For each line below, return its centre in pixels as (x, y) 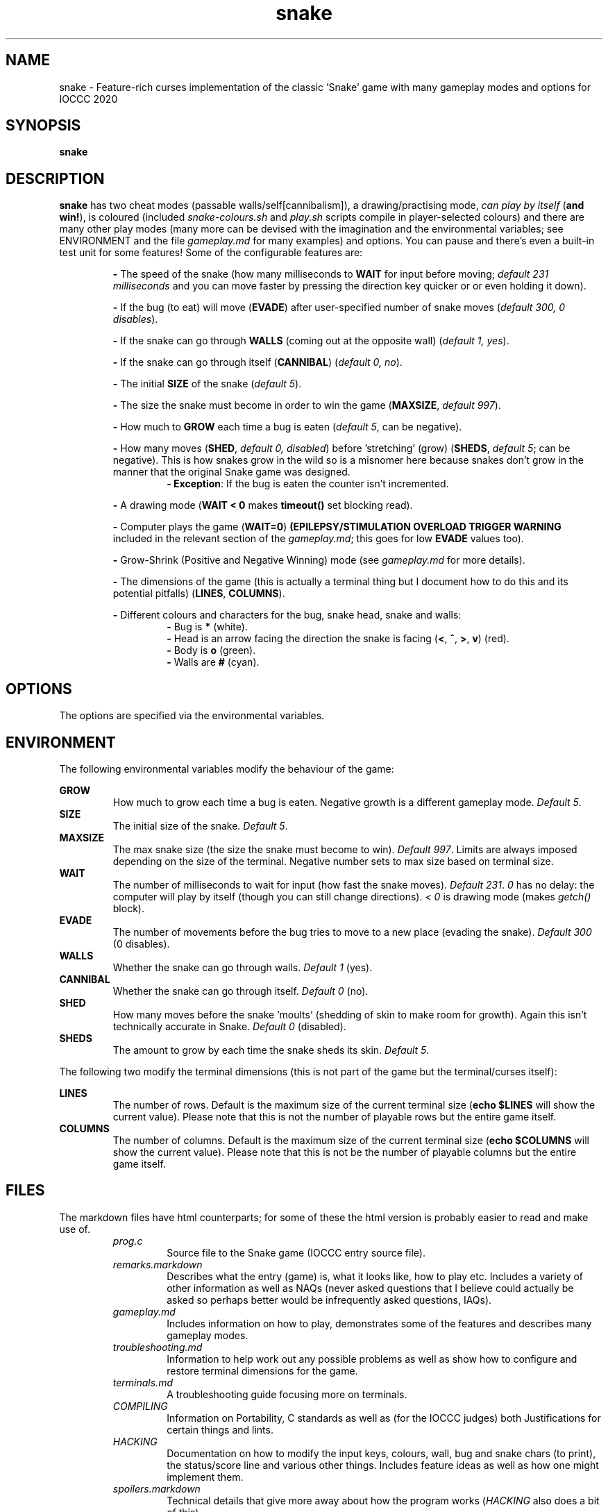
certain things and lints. (220, 1429)
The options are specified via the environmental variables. (192, 716)
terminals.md (143, 1382)
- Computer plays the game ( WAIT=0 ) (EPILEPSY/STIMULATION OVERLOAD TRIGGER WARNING (337, 527)
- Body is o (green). (211, 650)
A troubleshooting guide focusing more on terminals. (287, 1394)
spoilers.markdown (157, 1488)
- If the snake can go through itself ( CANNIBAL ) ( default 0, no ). (257, 362)
